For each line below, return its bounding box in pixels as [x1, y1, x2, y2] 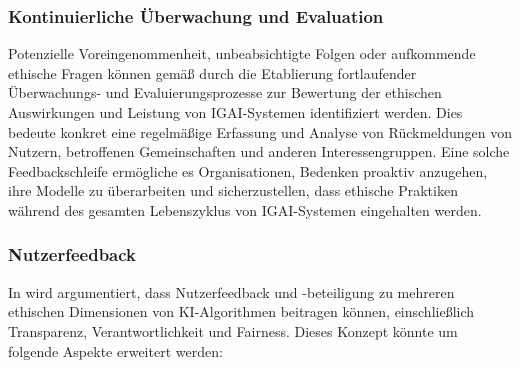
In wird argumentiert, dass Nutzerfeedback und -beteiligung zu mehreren [8, 281, 455, 302]
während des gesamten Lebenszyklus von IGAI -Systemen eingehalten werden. [8, 199, 482, 220]
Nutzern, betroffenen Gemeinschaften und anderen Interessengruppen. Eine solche [8, 141, 510, 162]
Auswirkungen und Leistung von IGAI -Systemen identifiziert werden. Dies [8, 102, 463, 122]
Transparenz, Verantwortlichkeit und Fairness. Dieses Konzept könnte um [8, 320, 458, 341]
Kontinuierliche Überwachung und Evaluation [8, 3, 384, 28]
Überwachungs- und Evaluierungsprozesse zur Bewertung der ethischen [8, 82, 442, 103]
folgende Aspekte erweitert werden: [8, 340, 223, 361]
